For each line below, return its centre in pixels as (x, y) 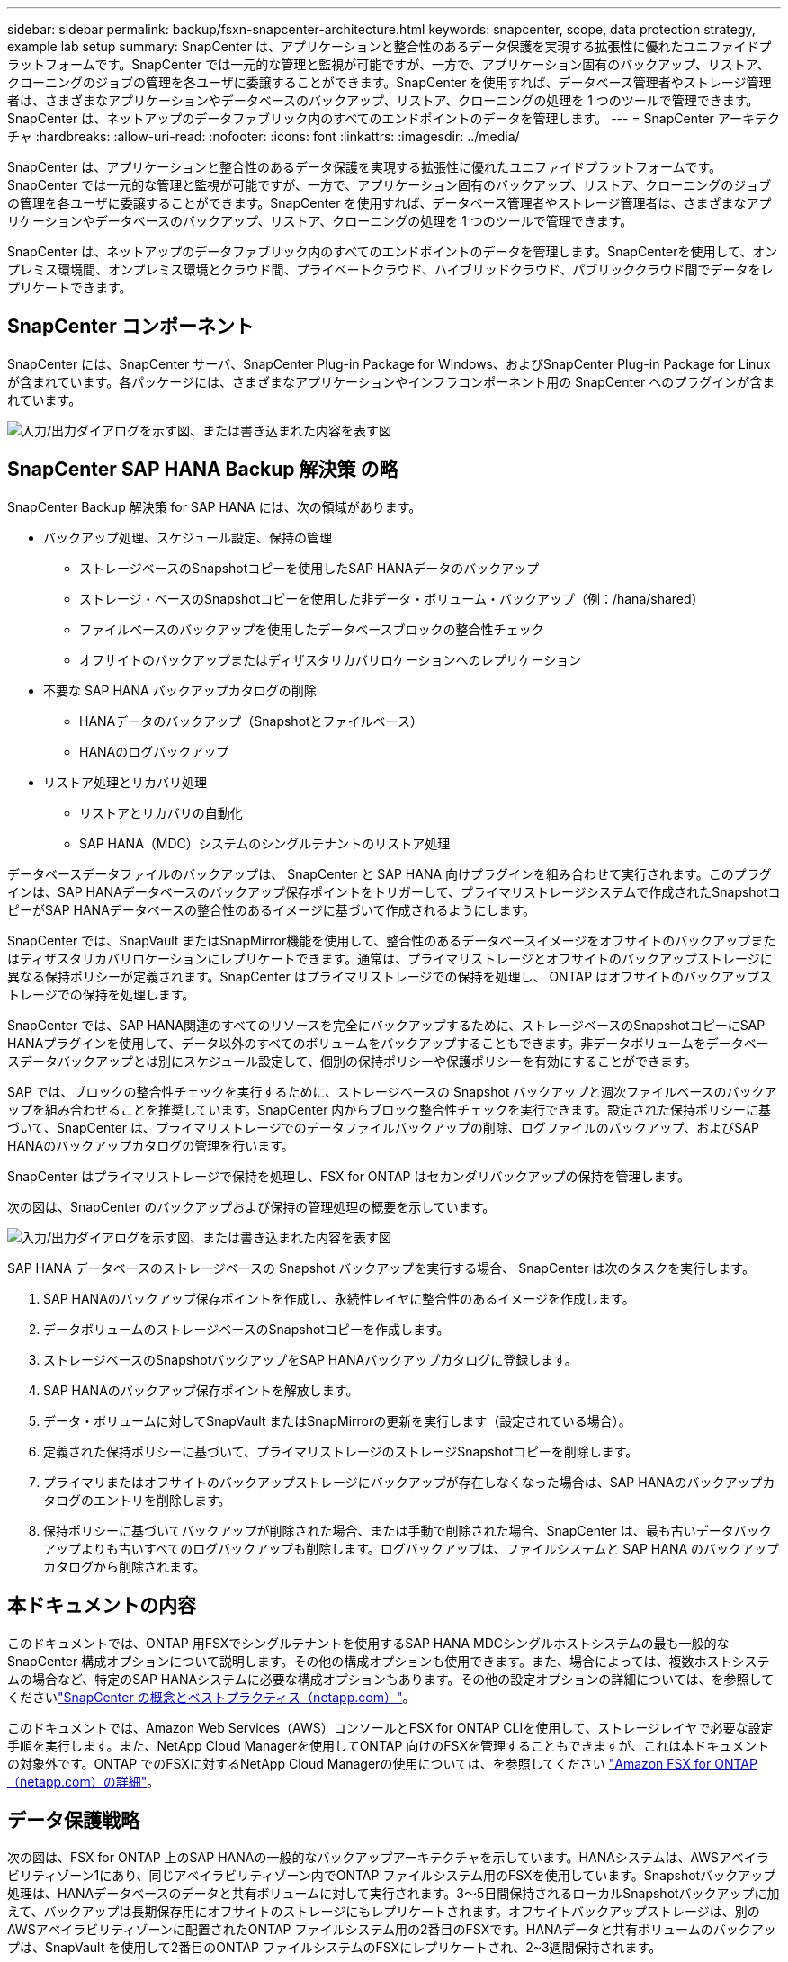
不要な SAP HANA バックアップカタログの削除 (180, 690)
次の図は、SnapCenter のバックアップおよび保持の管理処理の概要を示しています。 (251, 1206)
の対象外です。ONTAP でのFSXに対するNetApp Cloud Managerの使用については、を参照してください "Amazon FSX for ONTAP (382, 1763)
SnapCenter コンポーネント (130, 327)
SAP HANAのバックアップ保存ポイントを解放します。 (201, 1390)
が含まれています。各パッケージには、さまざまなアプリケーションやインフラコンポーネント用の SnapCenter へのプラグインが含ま (391, 381)
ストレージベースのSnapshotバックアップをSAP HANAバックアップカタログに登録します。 (310, 1359)
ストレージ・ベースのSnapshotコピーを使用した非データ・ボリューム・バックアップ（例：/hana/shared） (392, 598)
